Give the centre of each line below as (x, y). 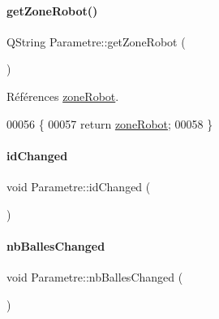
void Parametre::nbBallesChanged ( (95, 276)
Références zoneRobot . (63, 96)
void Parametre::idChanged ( (79, 186)
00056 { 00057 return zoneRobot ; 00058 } (110, 123)
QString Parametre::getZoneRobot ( (96, 41)
